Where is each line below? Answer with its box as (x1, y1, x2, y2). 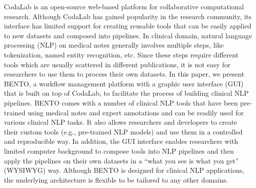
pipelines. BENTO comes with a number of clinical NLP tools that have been (4, 97, 238, 107)
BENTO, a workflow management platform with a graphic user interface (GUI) (4, 78, 244, 88)
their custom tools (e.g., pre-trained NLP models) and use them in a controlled (4, 126, 243, 136)
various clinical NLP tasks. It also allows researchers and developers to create (4, 117, 237, 127)
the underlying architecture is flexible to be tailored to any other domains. (4, 174, 228, 185)
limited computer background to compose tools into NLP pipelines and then (4, 145, 234, 156)
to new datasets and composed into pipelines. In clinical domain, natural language (4, 30, 252, 40)
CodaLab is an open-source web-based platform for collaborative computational (4, 1, 244, 11)
